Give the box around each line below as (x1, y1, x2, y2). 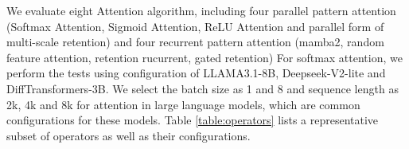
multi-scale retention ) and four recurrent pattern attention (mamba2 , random (6, 33, 384, 50)
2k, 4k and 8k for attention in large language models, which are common (6, 96, 360, 112)
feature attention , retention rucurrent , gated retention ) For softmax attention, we (6, 49, 403, 65)
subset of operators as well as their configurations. (6, 127, 251, 143)
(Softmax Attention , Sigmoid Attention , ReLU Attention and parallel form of (6, 18, 384, 34)
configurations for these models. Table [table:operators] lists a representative (6, 112, 379, 128)
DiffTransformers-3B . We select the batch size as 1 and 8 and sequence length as (6, 80, 399, 96)
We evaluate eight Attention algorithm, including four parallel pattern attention (6, 2, 396, 18)
